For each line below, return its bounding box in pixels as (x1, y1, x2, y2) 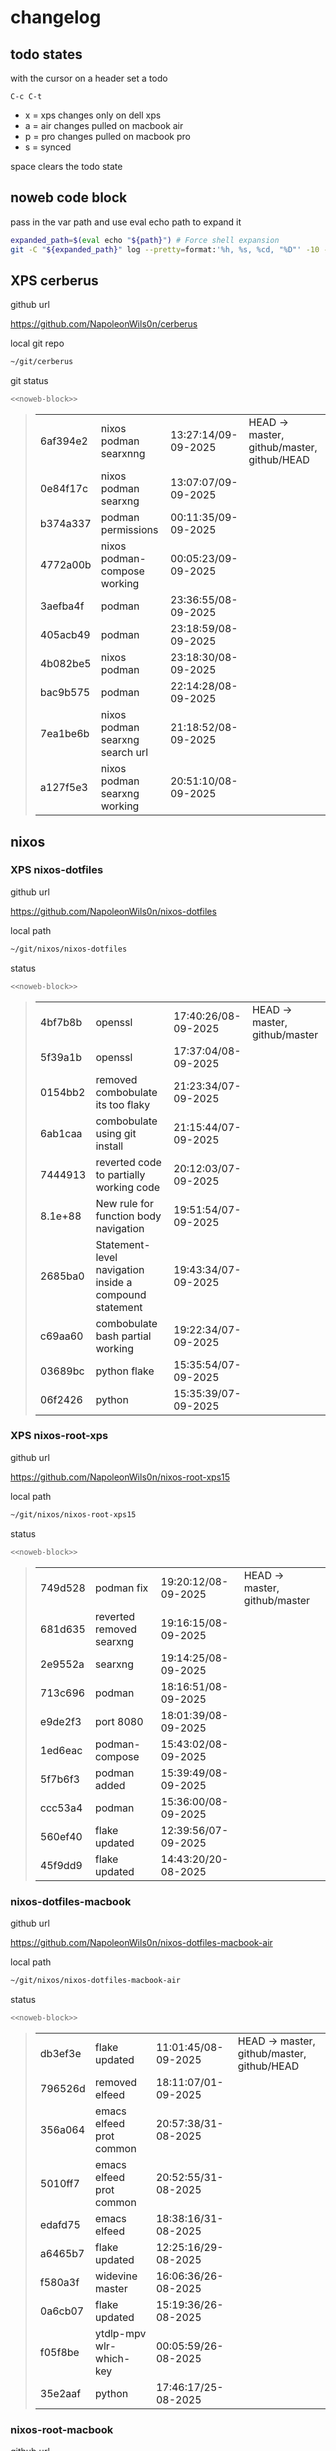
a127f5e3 (39, 781, 88, 795)
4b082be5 (39, 657, 92, 671)
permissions (100, 523, 159, 537)
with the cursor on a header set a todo (10, 72, 168, 84)
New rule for (95, 1196, 154, 1210)
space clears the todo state (10, 161, 123, 172)
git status (10, 375, 49, 387)
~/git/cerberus (10, 357, 74, 367)
